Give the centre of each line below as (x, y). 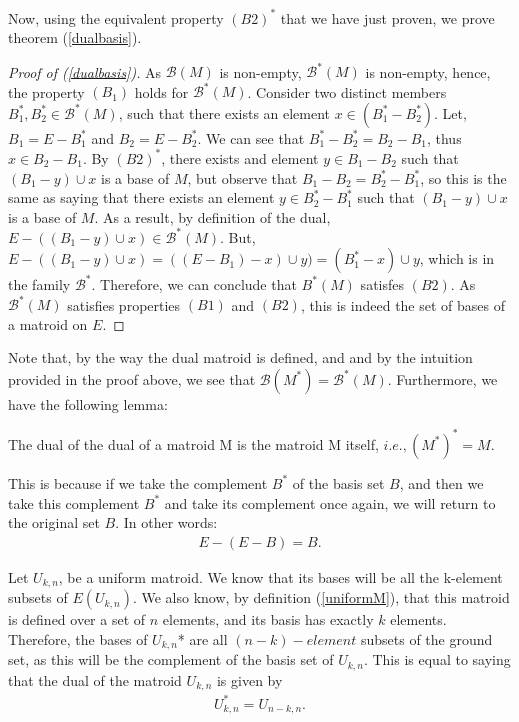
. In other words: (166, 522)
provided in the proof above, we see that (132, 378)
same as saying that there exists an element (141, 197)
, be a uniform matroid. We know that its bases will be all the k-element (280, 576)
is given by (249, 679)
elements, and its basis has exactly (268, 619)
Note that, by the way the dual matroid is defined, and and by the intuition (240, 357)
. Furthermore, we (442, 378)
